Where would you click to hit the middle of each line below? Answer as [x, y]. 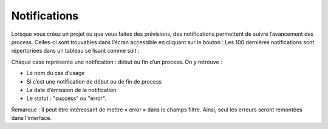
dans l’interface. [31, 118]
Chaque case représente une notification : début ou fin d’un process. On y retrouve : [117, 62]
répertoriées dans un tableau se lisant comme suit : [75, 51]
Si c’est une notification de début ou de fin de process [94, 81]
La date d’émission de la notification [71, 90]
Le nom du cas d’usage [56, 73]
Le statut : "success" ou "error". [66, 98]
